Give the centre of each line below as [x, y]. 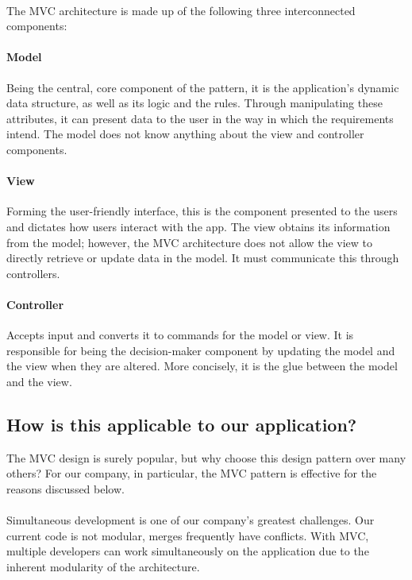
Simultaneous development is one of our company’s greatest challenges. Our [191, 520]
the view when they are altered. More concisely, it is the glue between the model [202, 366]
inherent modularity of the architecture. [103, 566]
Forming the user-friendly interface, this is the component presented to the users [202, 211]
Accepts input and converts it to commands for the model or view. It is [180, 335]
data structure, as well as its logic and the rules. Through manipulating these [194, 103]
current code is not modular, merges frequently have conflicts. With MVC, [188, 535]
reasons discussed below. [65, 488]
